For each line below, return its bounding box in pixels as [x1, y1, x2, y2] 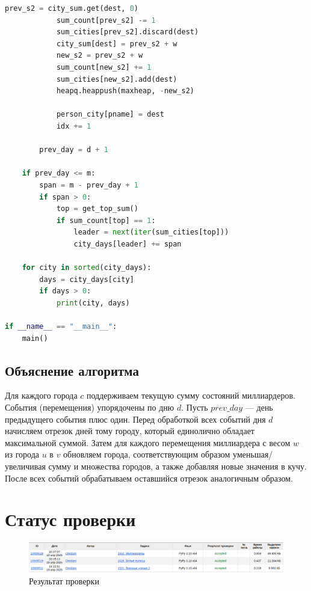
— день [245, 401, 273, 414]
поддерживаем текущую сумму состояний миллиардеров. [87, 389, 295, 402]
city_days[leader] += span [73, 239, 182, 248]
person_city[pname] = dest [56, 110, 164, 119]
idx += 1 [56, 121, 91, 130]
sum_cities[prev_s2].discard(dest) [56, 28, 199, 37]
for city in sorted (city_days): [22, 263, 152, 272]
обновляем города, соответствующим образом [63, 448, 230, 461]
